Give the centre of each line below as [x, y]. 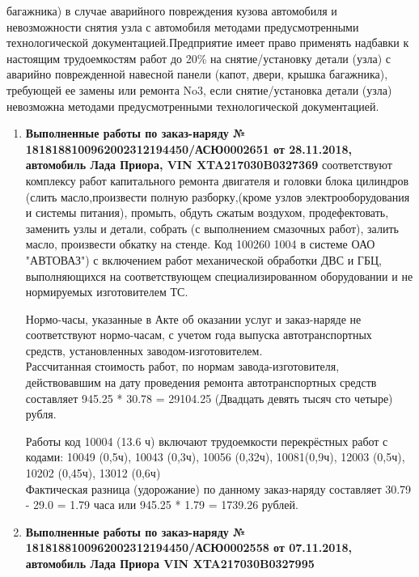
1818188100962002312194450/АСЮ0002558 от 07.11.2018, [188, 547]
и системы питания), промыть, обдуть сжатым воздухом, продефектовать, [207, 212]
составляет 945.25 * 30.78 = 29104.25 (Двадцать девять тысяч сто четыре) [209, 398]
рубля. [41, 414]
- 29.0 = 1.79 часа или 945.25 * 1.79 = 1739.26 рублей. [162, 505]
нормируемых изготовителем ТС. [107, 292]
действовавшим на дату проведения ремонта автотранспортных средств [201, 382]
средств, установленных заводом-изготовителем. [144, 350]
